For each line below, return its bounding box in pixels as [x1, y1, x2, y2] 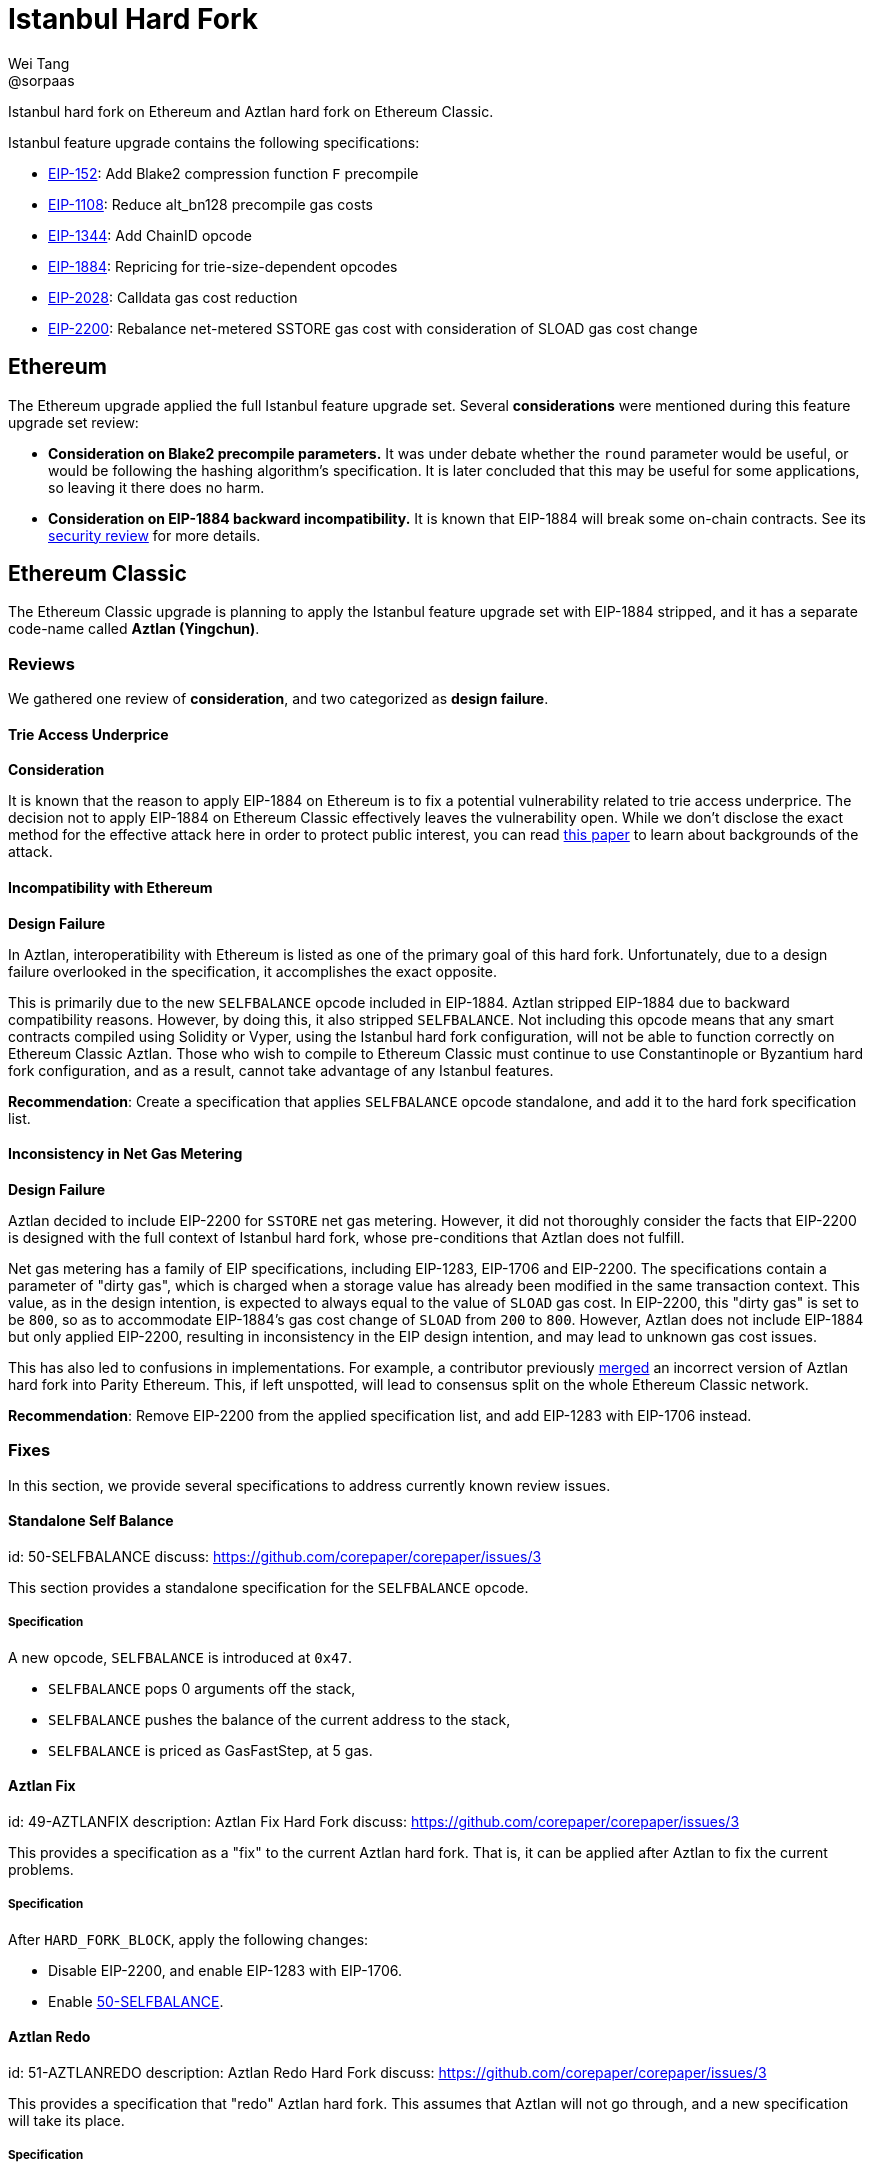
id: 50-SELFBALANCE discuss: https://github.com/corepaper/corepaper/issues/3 [8, 1547, 542, 1565]
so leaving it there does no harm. [48, 478, 265, 496]
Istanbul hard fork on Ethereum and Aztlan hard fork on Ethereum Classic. [8, 102, 494, 120]
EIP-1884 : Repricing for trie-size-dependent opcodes [48, 257, 398, 275]
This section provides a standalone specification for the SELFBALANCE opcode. [8, 1578, 529, 1596]
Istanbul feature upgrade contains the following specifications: [8, 133, 420, 151]
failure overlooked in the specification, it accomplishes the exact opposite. [8, 962, 497, 980]
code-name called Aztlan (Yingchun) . [8, 620, 260, 638]
